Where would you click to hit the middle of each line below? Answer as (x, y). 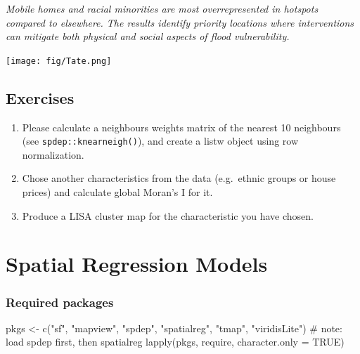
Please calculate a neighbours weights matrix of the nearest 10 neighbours (181, 127)
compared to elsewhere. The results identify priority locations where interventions (180, 22)
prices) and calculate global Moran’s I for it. (117, 192)
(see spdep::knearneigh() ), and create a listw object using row (160, 141)
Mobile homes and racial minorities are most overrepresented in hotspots (162, 8)
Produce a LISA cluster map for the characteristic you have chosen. (168, 215)
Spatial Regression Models (137, 264)
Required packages (60, 302)
